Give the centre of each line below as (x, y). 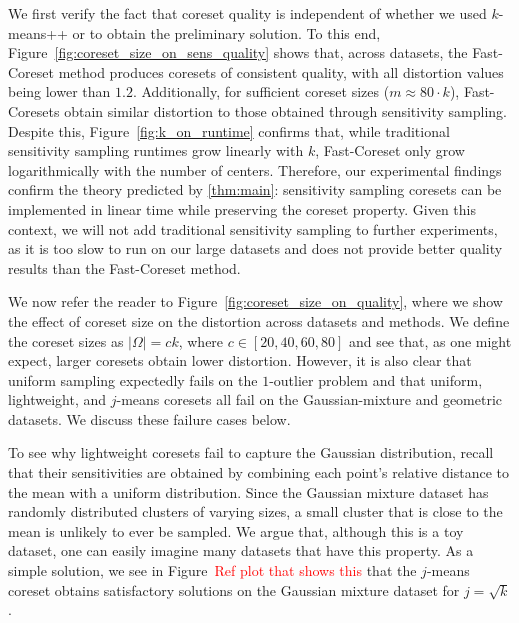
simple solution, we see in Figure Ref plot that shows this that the (212, 570)
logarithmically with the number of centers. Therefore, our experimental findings (255, 169)
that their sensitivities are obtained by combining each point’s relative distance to (259, 472)
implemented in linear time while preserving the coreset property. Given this (242, 208)
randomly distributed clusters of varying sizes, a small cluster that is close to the (255, 511)
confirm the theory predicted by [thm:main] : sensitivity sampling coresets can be (255, 189)
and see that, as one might (430, 340)
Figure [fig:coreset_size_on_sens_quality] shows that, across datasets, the (238, 52)
